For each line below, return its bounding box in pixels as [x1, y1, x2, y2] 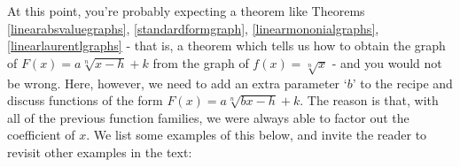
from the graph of [152, 53, 249, 72]
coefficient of [7, 125, 75, 144]
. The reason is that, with [300, 91, 439, 110]
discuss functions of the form [7, 91, 163, 110]
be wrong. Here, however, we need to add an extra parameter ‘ [7, 73, 347, 92]
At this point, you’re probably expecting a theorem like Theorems [7, 2, 365, 19]
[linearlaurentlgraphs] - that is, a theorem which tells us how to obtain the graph [7, 36, 446, 55]
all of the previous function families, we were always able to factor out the [7, 108, 409, 126]
